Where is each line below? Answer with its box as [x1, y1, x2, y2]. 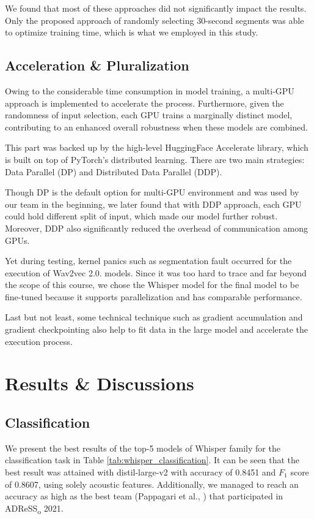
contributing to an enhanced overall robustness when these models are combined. [5, 120, 308, 133]
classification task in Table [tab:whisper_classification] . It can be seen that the [5, 453, 300, 466]
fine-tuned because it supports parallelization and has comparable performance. [5, 290, 302, 303]
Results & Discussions [5, 371, 194, 396]
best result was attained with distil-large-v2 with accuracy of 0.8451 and [5, 466, 276, 479]
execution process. [5, 335, 73, 347]
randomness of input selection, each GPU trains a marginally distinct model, [5, 108, 293, 121]
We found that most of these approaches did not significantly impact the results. [5, 2, 307, 14]
